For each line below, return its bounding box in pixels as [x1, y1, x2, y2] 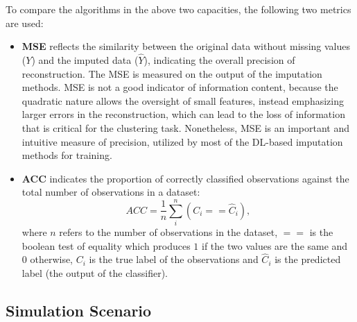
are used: [6, 15, 44, 30]
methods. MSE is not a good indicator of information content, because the [21, 80, 338, 94]
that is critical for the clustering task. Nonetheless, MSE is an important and [21, 120, 349, 135]
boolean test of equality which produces [21, 238, 191, 253]
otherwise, [30, 252, 73, 266]
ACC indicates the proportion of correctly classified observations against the [21, 171, 349, 185]
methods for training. [21, 148, 112, 162]
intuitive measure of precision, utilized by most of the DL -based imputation [21, 134, 343, 149]
